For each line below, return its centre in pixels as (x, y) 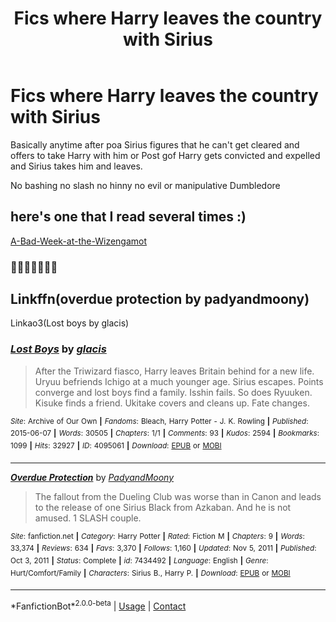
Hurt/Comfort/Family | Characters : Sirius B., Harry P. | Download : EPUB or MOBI (150, 573)
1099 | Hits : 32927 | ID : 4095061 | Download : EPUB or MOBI (116, 446)
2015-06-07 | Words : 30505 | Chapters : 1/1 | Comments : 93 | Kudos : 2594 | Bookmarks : (165, 433)
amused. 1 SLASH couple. (88, 518)
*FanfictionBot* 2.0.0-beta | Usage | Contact (98, 605)
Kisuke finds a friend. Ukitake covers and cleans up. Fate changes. (172, 403)
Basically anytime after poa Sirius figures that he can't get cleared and (155, 144)
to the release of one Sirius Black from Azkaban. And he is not (163, 507)
